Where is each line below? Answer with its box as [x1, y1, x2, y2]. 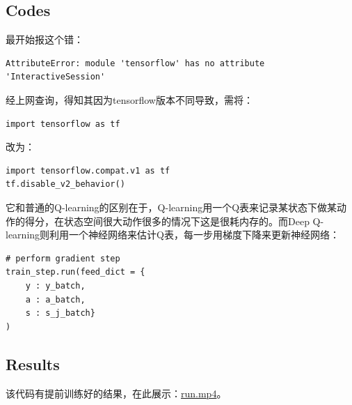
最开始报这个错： [6, 32, 83, 47]
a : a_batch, [25, 294, 86, 305]
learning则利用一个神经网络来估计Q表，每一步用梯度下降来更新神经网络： [6, 227, 339, 242]
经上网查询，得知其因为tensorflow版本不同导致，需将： [6, 92, 253, 107]
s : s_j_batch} [25, 308, 95, 319]
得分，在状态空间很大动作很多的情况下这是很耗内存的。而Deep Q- [24, 213, 324, 228]
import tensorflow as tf [6, 119, 120, 129]
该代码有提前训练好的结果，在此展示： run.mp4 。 [6, 385, 227, 400]
